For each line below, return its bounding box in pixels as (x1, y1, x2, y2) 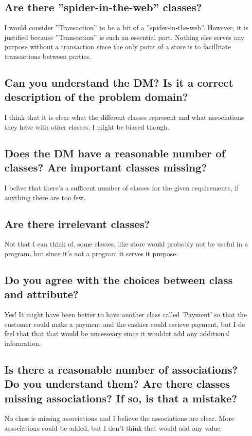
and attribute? (4, 286, 79, 302)
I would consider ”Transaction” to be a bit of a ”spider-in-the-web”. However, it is (4, 22, 249, 33)
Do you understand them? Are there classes (4, 376, 230, 391)
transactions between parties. (4, 51, 91, 61)
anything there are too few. (4, 192, 86, 202)
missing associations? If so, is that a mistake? (4, 390, 237, 405)
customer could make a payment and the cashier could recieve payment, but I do (4, 319, 246, 329)
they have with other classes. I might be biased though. (4, 121, 170, 132)
